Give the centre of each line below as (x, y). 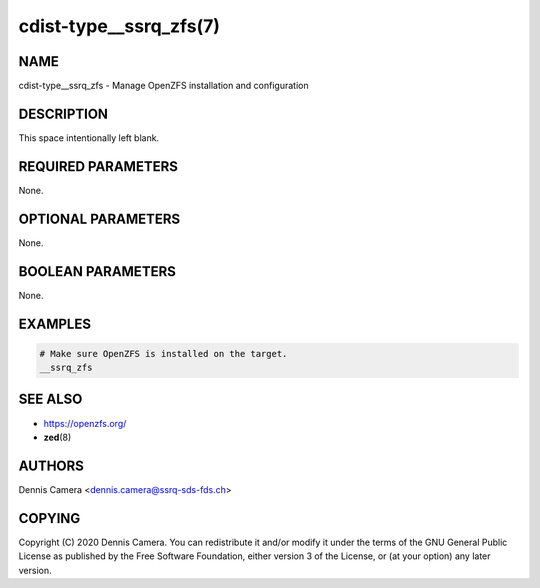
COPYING (49, 518)
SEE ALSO (50, 399)
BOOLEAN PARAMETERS (97, 271)
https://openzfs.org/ (85, 423)
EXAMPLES (55, 323)
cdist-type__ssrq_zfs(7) (119, 26)
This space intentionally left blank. (89, 137)
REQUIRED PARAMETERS (98, 166)
